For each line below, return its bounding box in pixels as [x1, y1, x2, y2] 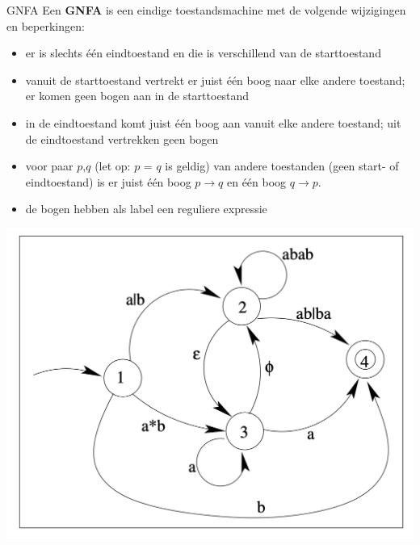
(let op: [94, 157, 131, 174]
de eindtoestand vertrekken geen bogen [25, 130, 219, 147]
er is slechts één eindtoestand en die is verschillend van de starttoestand [25, 44, 381, 61]
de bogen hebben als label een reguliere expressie [25, 200, 267, 217]
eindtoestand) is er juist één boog [25, 173, 191, 190]
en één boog [226, 173, 287, 190]
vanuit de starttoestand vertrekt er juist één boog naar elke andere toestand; [25, 71, 405, 88]
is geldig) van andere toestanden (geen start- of [165, 157, 399, 174]
